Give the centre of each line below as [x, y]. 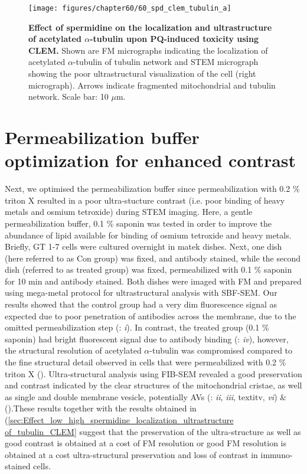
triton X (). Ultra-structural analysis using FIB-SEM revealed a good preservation [153, 373]
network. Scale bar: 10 [68, 97]
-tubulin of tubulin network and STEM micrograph [166, 62]
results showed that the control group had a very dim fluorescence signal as [141, 304]
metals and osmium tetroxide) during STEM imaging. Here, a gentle [129, 212]
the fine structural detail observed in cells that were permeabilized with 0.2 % [146, 362]
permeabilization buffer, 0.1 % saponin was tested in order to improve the [138, 223]
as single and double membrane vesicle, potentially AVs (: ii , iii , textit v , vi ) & [146, 396]
